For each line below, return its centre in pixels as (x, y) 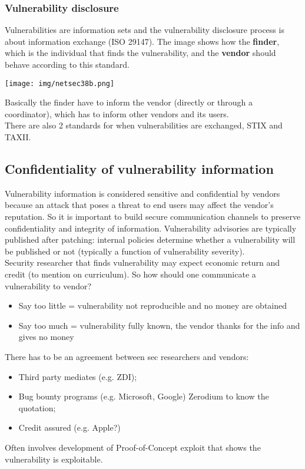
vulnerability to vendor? (48, 285)
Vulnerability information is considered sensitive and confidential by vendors (142, 193)
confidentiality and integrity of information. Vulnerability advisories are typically (151, 228)
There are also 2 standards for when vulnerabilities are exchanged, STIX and (144, 125)
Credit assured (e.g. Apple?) (69, 427)
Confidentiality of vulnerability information (139, 169)
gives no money (46, 337)
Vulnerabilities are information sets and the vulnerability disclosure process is (145, 30)
